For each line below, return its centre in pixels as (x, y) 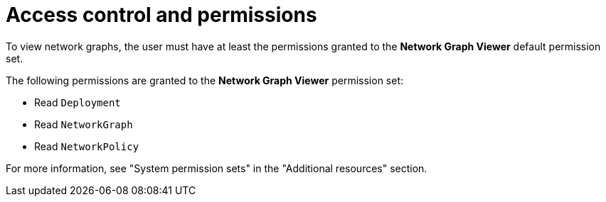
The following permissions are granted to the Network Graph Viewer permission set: (205, 80)
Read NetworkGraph (84, 124)
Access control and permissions (161, 15)
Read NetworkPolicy (87, 146)
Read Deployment (78, 102)
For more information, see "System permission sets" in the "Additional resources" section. (217, 168)
